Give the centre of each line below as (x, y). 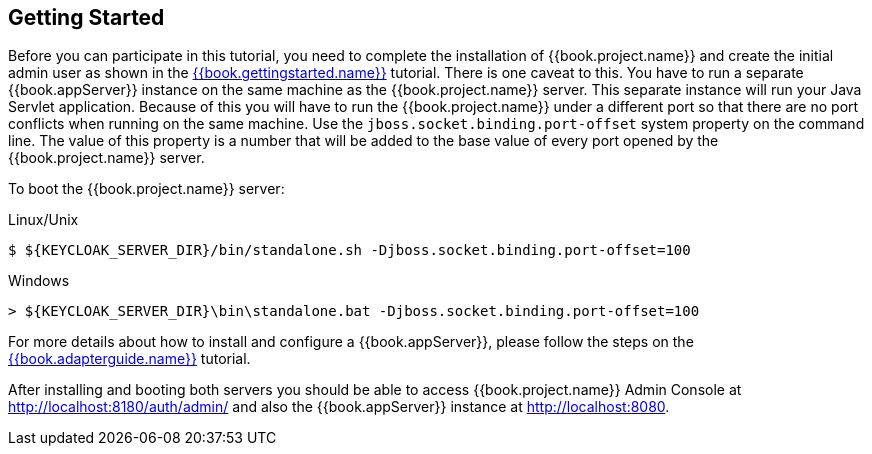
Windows (39, 281)
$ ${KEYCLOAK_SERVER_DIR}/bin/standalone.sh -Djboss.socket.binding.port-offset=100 (349, 250)
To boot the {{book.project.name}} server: (146, 189)
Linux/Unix (43, 220)
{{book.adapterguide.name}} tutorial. (129, 359)
